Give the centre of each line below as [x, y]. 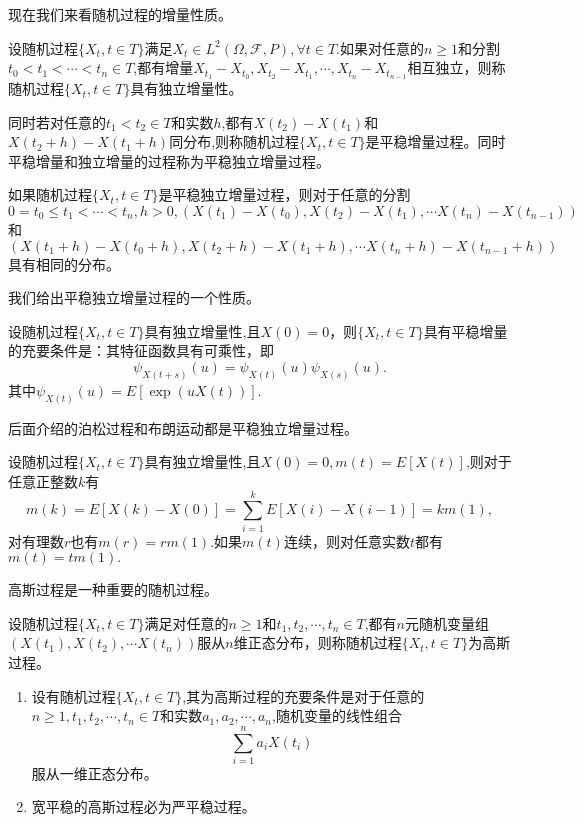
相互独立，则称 [456, 67]
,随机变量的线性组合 [337, 715]
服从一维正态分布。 [94, 772]
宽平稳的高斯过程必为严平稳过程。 [143, 806]
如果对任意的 [381, 47]
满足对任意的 [186, 622]
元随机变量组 [446, 622]
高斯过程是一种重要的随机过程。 [113, 589]
